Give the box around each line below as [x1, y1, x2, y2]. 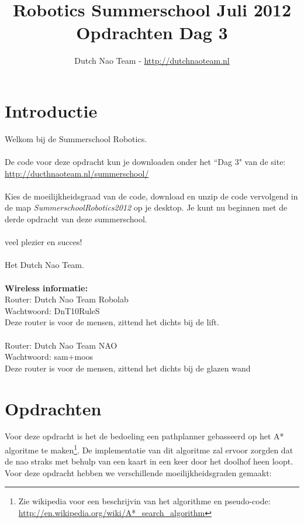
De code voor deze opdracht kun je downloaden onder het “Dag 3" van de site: [5, 156, 286, 168]
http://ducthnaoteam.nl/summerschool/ [5, 167, 149, 179]
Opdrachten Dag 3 [76, 20, 228, 44]
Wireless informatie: [5, 281, 88, 294]
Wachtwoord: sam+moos [5, 350, 94, 363]
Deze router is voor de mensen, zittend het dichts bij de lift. [5, 316, 219, 328]
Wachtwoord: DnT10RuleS [5, 304, 100, 316]
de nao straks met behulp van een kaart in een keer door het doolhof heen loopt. [5, 455, 293, 467]
